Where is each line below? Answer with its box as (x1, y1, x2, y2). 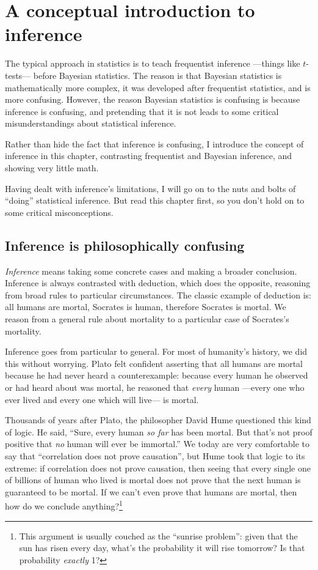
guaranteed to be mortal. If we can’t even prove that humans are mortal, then (5, 485, 297, 498)
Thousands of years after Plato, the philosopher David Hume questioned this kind (5, 413, 311, 426)
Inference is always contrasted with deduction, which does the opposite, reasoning (5, 276, 311, 289)
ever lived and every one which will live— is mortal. (5, 393, 199, 405)
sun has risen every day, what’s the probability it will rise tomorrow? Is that (19, 541, 305, 554)
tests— (5, 68, 31, 81)
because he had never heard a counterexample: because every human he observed (5, 369, 308, 382)
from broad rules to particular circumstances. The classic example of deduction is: (5, 288, 311, 301)
